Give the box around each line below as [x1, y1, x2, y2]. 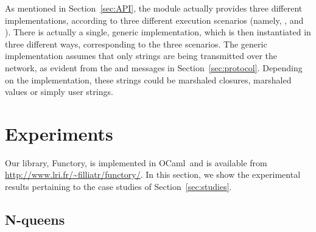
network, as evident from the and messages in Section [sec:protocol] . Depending [5, 61, 303, 74]
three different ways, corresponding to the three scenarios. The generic [5, 37, 267, 50]
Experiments [5, 121, 113, 146]
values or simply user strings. [5, 85, 113, 98]
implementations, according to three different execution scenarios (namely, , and [5, 13, 304, 26]
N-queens [5, 210, 65, 229]
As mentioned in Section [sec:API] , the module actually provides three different [5, 2, 303, 14]
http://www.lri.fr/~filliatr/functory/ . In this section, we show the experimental [5, 168, 301, 181]
